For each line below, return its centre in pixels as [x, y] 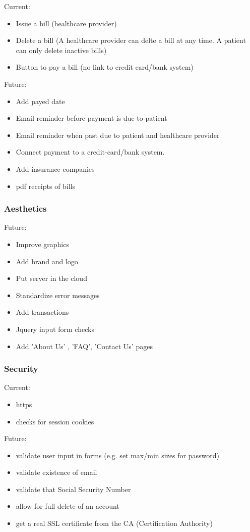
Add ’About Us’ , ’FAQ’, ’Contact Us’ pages [84, 346]
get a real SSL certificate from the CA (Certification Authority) [114, 523]
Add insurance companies [55, 168]
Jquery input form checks [55, 329]
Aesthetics [25, 208]
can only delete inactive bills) [61, 50]
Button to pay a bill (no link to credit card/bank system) [105, 67]
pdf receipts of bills [46, 186]
